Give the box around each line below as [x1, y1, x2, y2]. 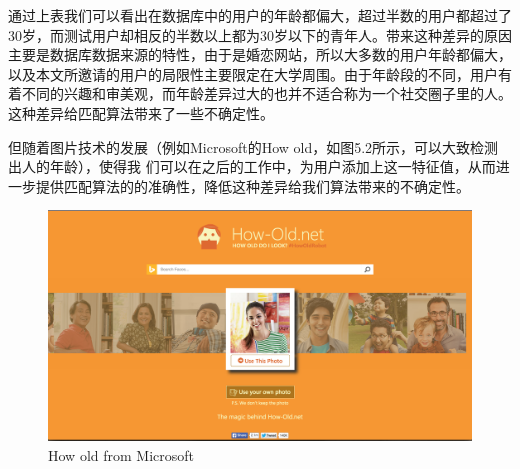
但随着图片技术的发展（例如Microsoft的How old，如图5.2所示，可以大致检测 [8, 136, 499, 157]
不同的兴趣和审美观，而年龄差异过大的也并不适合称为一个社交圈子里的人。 [21, 83, 512, 104]
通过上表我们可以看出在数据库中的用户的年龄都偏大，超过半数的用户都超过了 [8, 5, 512, 25]
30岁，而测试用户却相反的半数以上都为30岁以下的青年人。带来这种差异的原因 [8, 24, 512, 45]
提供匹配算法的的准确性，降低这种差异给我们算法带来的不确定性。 [35, 175, 470, 196]
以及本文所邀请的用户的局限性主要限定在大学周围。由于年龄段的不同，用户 [8, 63, 498, 84]
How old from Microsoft [48, 444, 194, 465]
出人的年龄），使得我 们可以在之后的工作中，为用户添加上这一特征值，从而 [8, 156, 496, 177]
